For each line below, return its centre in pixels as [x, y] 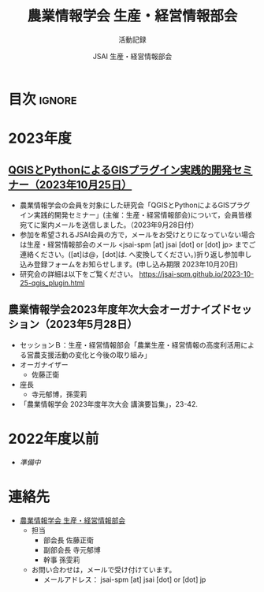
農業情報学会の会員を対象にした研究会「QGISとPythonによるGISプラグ [135, 205]
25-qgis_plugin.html [52, 283]
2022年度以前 [54, 439]
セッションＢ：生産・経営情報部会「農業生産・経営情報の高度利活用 [130, 344]
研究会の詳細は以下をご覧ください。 [78, 274]
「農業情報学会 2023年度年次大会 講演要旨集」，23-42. [109, 404]
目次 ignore [43, 99]
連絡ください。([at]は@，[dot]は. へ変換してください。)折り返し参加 [129, 254]
